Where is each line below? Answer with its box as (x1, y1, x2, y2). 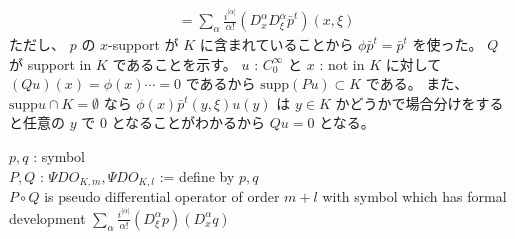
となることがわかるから (111, 112, 266, 133)
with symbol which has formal (322, 186, 507, 207)
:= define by (159, 165, 235, 186)
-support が (108, 34, 179, 55)
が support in (9, 53, 92, 74)
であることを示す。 (112, 53, 237, 74)
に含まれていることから (199, 34, 354, 55)
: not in (319, 53, 365, 74)
